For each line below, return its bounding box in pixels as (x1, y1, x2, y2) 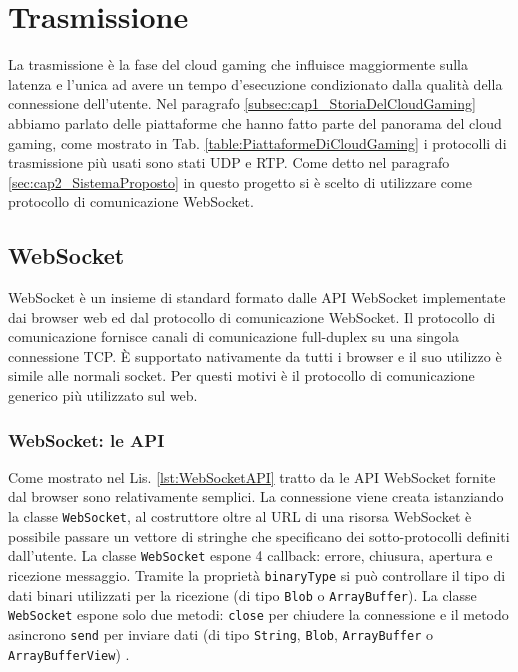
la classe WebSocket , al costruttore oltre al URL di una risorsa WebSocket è (8, 506, 472, 527)
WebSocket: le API (8, 427, 165, 452)
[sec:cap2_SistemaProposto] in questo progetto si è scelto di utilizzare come (8, 171, 472, 192)
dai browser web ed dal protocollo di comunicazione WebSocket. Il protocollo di (8, 306, 496, 327)
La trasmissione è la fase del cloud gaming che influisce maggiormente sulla (8, 54, 468, 75)
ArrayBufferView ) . (8, 643, 130, 664)
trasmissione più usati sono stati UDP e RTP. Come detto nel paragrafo (8, 152, 450, 173)
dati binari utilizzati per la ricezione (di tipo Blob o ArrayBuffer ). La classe (8, 584, 477, 605)
